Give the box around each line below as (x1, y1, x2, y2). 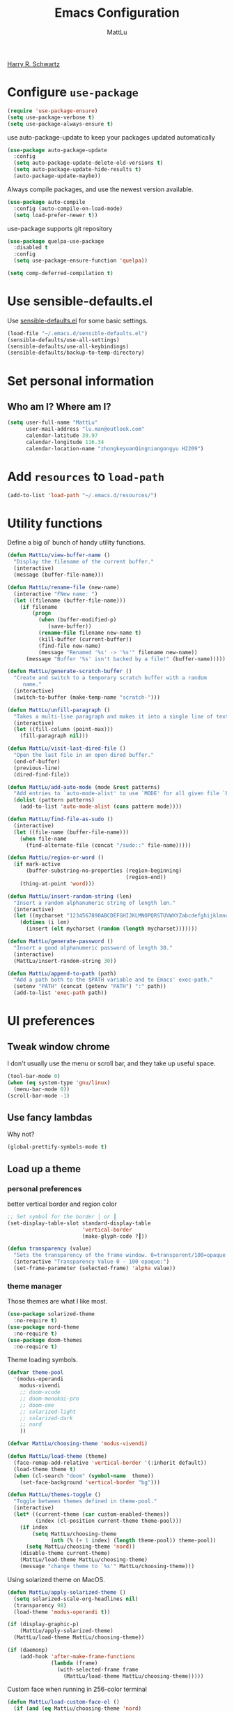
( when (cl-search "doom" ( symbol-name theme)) (13, 1472, 155, 1479)
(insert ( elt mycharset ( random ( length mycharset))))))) (25, 925, 198, 933)
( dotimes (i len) (19, 919, 70, 926)
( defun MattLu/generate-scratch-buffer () (7, 668, 132, 675)
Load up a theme (7, 1163, 81, 1174)
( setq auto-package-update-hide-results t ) (13, 166, 141, 173)
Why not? (7, 1130, 35, 1139)
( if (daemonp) (7, 1646, 49, 1654)
